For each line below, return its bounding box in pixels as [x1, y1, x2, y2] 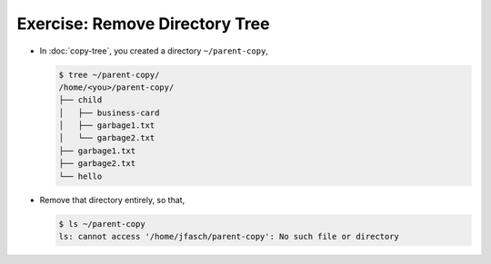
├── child [58, 95, 103, 105]
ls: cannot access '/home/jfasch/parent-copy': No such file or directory [58, 231, 400, 242]
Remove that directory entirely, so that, [39, 194, 185, 205]
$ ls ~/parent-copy [58, 219, 145, 229]
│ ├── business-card [58, 107, 160, 118]
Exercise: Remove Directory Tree [16, 14, 270, 34]
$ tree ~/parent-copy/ [58, 69, 160, 80]
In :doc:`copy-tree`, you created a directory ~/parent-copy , [39, 45, 268, 56]
